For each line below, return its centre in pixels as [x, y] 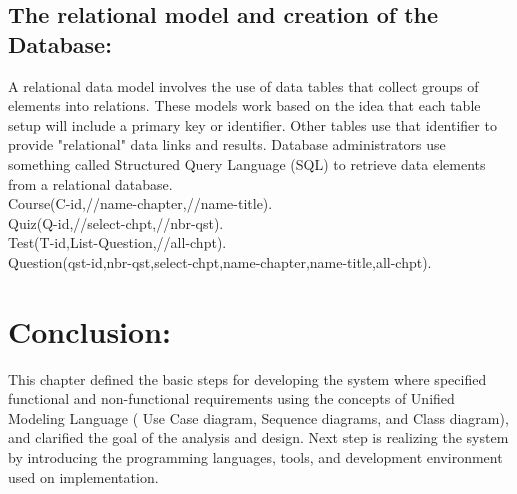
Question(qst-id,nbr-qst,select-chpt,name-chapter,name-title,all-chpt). [220, 261]
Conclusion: [89, 330]
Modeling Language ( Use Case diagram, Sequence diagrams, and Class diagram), [258, 417]
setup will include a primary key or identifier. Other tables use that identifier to [252, 124]
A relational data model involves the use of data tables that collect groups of [243, 85]
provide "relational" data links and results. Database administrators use [227, 144]
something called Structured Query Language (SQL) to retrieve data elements [247, 163]
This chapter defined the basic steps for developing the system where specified [247, 378]
